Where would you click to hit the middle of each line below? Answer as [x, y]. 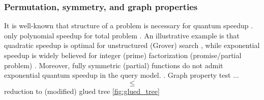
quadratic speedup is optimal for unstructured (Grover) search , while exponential [132, 45]
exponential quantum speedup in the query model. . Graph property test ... [122, 75]
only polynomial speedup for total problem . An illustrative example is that [122, 35]
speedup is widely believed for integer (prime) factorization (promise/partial [123, 55]
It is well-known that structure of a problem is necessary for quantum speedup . [129, 26]
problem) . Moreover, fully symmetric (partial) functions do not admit [114, 65]
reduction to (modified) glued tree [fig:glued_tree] [82, 91]
